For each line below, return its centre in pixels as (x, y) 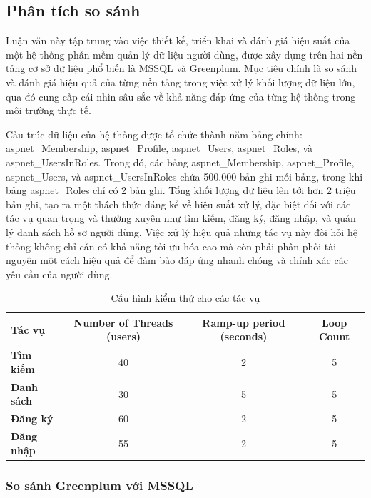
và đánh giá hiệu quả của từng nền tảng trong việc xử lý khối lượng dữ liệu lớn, (181, 82)
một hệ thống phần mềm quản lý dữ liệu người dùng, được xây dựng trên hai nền (184, 54)
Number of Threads (123, 322)
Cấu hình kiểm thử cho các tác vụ (185, 298)
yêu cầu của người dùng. (59, 274)
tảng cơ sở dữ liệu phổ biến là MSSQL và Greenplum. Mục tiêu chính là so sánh (182, 68)
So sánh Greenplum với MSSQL (100, 485)
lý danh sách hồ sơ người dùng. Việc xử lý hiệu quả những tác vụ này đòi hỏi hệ (182, 232)
